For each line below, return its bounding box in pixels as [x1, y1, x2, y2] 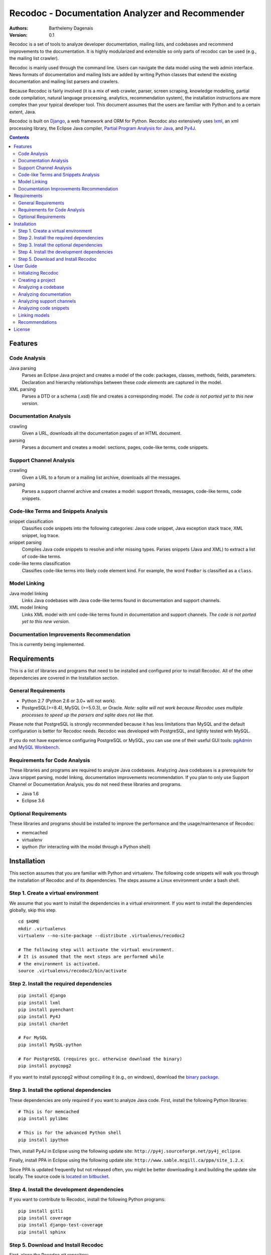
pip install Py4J [18, 1014, 61, 1020]
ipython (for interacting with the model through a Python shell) [22, 844, 151, 850]
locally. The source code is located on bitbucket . [9, 1174, 110, 1180]
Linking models [18, 312, 50, 318]
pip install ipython [18, 1137, 69, 1143]
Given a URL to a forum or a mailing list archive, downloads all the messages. [22, 474, 181, 480]
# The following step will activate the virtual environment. [18, 947, 175, 952]
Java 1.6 [22, 791, 39, 797]
